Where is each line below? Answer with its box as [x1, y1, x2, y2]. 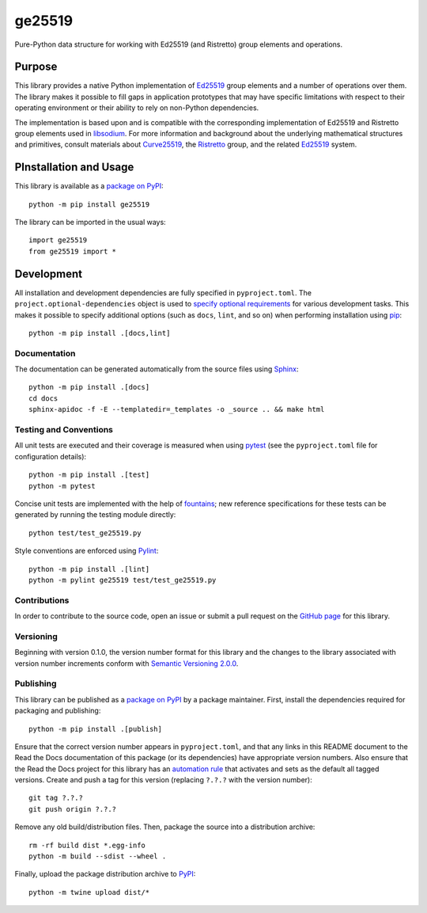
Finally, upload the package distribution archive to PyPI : [14, 869, 196, 879]
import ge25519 [28, 236, 88, 245]
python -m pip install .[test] [28, 470, 150, 479]
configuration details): [14, 451, 87, 461]
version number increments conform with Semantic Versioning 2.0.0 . [14, 658, 239, 668]
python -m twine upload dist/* [28, 888, 150, 896]
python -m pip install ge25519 [28, 200, 150, 209]
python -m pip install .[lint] [28, 565, 150, 573]
